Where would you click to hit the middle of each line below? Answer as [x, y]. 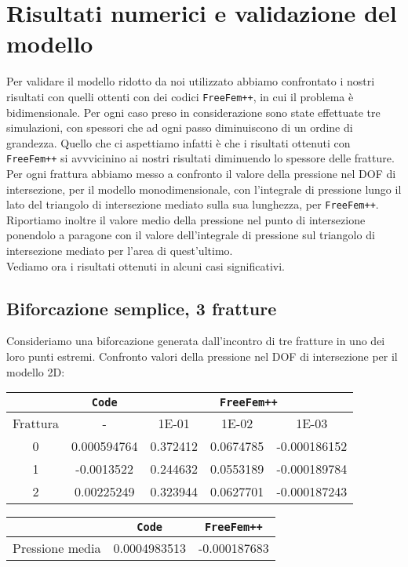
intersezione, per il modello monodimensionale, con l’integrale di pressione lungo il [204, 189]
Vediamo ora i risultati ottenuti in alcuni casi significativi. [146, 265]
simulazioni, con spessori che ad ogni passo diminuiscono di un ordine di [180, 127]
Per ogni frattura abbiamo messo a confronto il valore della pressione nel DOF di [201, 173]
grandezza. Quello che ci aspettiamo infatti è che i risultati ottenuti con [178, 142]
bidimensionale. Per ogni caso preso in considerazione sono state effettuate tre [193, 112]
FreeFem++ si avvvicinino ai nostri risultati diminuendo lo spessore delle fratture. [200, 158]
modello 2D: [36, 371]
